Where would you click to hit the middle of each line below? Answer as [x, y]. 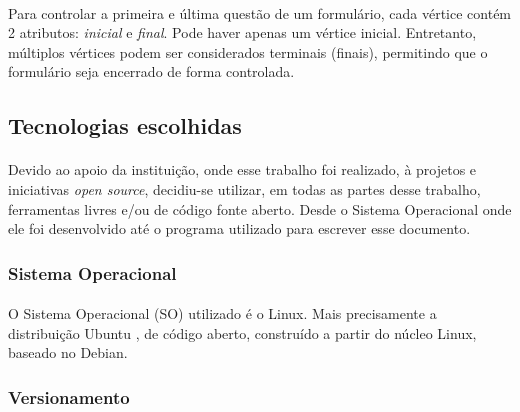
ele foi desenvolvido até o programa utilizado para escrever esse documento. [239, 228]
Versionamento [69, 396]
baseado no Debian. [68, 352]
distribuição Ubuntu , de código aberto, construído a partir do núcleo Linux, [242, 332]
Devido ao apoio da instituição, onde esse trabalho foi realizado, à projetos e [242, 169]
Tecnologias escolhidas [125, 125]
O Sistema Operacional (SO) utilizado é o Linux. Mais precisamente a [222, 313]
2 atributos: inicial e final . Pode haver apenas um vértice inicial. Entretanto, [242, 32]
